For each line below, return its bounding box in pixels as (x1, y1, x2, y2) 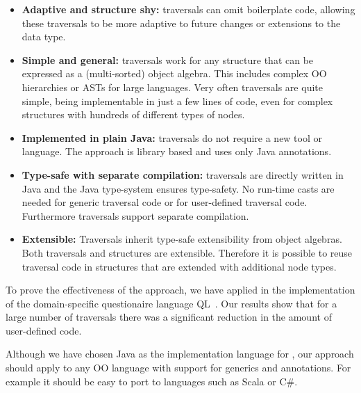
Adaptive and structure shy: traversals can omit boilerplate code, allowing (22, 2, 355, 16)
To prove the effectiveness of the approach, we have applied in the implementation (6, 282, 355, 297)
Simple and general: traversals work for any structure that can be (22, 52, 314, 67)
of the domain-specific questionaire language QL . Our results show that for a (6, 296, 337, 310)
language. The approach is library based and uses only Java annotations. (22, 144, 332, 159)
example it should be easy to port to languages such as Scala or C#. (6, 374, 298, 388)
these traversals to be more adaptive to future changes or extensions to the (22, 15, 341, 30)
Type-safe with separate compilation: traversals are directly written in (22, 167, 344, 182)
